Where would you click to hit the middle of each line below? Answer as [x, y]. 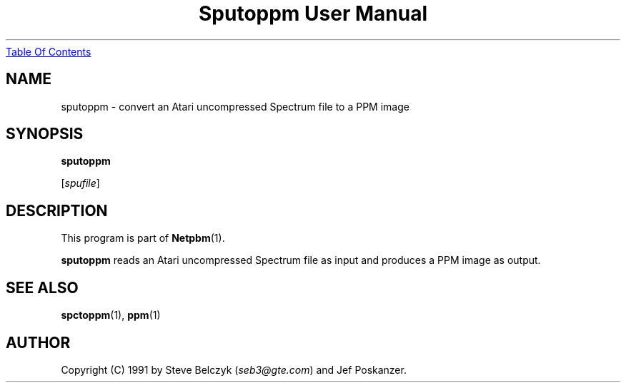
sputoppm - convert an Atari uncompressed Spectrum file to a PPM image [235, 106]
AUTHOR [38, 342]
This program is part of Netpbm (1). [143, 238]
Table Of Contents [49, 51]
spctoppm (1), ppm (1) [111, 315]
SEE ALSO [42, 287]
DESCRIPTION [57, 210]
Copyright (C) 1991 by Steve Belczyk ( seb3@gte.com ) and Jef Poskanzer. [234, 369]
